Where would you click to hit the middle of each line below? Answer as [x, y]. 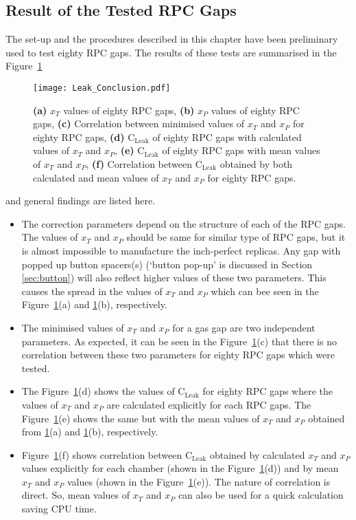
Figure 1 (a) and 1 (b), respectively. [94, 304]
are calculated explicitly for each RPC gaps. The [209, 404]
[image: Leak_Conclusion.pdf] [102, 88]
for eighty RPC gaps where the [268, 391]
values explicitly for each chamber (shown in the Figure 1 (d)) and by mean [180, 468]
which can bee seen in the [265, 291]
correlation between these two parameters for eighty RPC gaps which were [178, 355]
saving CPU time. [59, 509]
